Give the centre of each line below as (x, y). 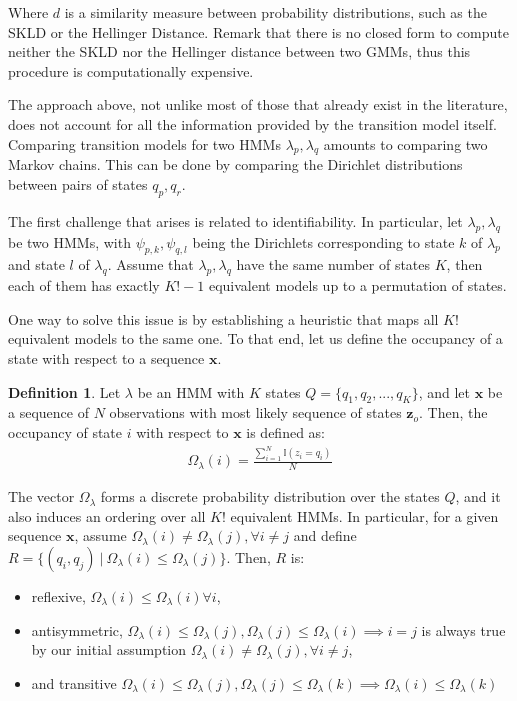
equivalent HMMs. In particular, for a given (364, 515)
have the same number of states (333, 264)
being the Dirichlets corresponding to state (323, 241)
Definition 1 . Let (64, 391)
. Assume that (150, 264)
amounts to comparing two (405, 143)
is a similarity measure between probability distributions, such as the (275, 12)
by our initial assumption (109, 649)
